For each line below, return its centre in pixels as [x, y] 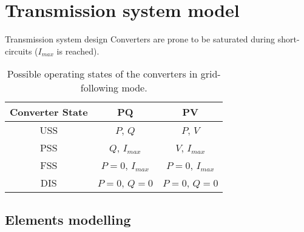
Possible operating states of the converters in [102, 74]
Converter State [49, 112]
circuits [19, 51]
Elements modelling [68, 219]
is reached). [78, 51]
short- [289, 39]
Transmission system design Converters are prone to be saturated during [140, 39]
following [100, 88]
